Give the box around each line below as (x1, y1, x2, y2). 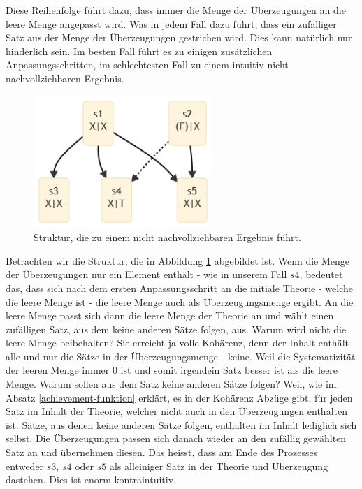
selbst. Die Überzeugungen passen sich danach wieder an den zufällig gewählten (6, 431, 347, 446)
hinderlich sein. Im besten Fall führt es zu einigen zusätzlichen (6, 43, 273, 58)
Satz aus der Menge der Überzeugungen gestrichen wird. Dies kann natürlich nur (6, 30, 352, 45)
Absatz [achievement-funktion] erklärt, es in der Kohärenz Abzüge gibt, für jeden (6, 390, 353, 404)
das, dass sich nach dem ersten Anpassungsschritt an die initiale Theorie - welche (6, 280, 353, 295)
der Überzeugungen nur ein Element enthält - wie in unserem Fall (6, 267, 287, 282)
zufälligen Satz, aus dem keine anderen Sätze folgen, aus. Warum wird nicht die (6, 321, 347, 336)
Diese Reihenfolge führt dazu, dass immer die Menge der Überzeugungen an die (6, 3, 346, 17)
